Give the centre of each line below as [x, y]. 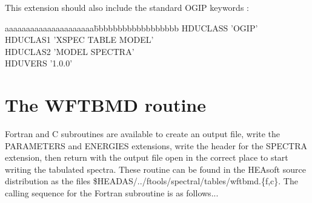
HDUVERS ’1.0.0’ [39, 63]
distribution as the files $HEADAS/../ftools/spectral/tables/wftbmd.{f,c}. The [151, 181]
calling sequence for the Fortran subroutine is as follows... [112, 193]
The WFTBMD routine [105, 105]
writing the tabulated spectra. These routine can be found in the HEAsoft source [155, 169]
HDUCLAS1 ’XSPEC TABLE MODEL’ [79, 40]
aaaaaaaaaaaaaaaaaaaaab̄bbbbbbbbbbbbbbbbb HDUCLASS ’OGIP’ [131, 27]
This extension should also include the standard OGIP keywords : [127, 7]
